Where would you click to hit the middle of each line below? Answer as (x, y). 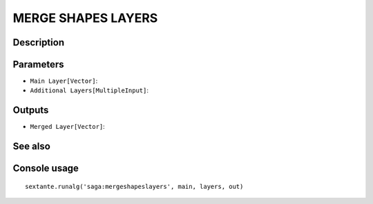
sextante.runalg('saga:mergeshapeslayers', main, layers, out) (134, 186)
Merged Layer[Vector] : (67, 127)
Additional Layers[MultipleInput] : (89, 90)
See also (32, 146)
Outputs (31, 110)
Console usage (46, 169)
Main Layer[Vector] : (64, 81)
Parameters (38, 64)
